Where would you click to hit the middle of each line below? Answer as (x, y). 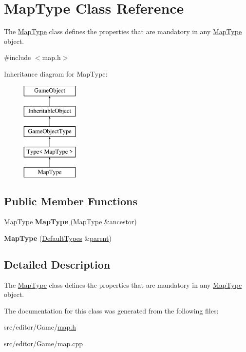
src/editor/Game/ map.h (40, 327)
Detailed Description (57, 264)
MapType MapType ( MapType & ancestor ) (70, 222)
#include (18, 57)
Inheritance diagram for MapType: (56, 73)
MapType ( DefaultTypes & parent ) (58, 238)
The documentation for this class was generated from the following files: (111, 310)
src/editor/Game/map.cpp (44, 343)
